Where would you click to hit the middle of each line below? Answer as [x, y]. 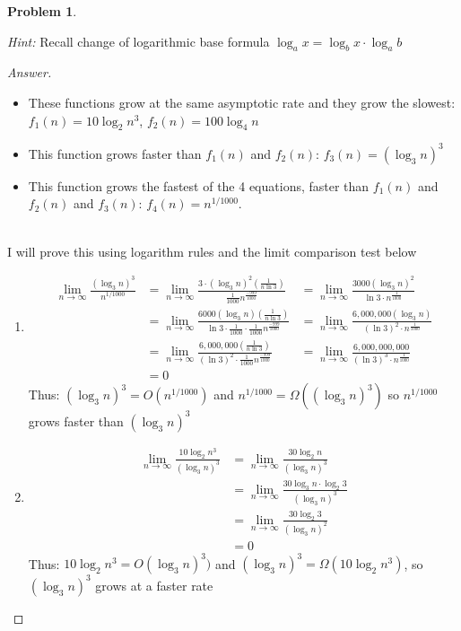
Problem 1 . [42, 11]
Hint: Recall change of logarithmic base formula [139, 41]
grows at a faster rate [154, 585]
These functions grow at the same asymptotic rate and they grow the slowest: [242, 102]
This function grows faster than [115, 153]
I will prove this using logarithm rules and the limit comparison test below [212, 251]
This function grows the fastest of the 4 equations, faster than [199, 185]
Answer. [30, 72]
